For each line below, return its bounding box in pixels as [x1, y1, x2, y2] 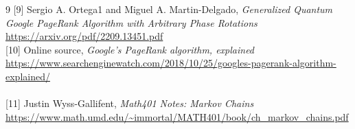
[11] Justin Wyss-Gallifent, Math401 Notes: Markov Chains [5, 96, 254, 110]
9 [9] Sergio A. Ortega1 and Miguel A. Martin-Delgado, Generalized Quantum [5, 2, 333, 16]
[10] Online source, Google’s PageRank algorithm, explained [5, 42, 255, 56]
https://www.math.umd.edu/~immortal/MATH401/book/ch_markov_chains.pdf [5, 109, 349, 124]
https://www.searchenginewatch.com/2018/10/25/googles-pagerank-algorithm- [5, 56, 336, 70]
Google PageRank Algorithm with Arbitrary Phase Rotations [5, 15, 257, 30]
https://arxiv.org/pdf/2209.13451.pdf [5, 29, 163, 43]
